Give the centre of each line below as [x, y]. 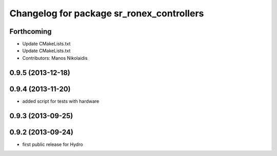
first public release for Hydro [53, 144]
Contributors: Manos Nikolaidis [55, 58]
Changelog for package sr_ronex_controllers [107, 13]
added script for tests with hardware [61, 101]
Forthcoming [31, 31]
